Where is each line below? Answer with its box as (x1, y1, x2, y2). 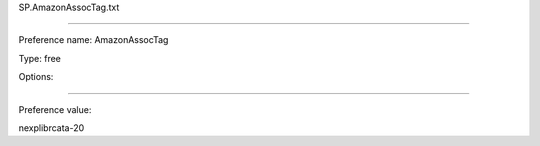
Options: (18, 71, 54, 83)
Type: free (18, 52, 62, 64)
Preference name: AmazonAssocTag (18, 34, 169, 46)
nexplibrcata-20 (18, 121, 85, 134)
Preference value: (18, 103, 92, 115)
